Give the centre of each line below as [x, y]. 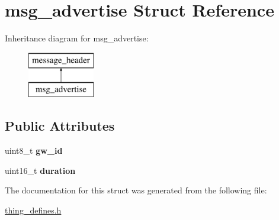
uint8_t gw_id [34, 151]
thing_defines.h [33, 210]
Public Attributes [60, 126]
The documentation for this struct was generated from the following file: [136, 190]
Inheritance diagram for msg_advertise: [77, 38]
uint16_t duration [40, 170]
